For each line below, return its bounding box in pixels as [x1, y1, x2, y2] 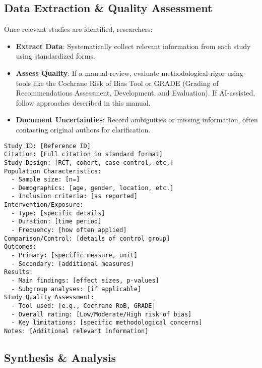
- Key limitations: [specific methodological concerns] [11, 319, 203, 327]
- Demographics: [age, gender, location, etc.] [11, 184, 174, 192]
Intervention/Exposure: [4, 201, 84, 209]
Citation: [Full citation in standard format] [4, 151, 163, 158]
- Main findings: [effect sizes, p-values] [11, 277, 159, 285]
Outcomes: [4, 243, 37, 251]
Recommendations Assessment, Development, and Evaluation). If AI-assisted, [16, 87, 255, 98]
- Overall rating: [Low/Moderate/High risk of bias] [11, 310, 192, 318]
